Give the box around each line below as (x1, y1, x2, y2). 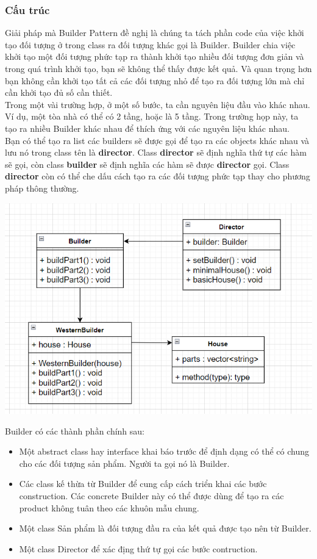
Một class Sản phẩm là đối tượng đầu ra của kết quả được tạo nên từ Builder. (19, 522, 312, 535)
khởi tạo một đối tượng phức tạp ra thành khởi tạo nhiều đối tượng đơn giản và (5, 50, 304, 63)
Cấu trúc (5, 2, 50, 17)
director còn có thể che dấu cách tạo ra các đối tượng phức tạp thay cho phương (5, 170, 310, 182)
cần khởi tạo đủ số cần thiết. (5, 86, 113, 99)
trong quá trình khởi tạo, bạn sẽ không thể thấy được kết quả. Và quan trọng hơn (5, 62, 312, 74)
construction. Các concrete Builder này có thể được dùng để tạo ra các (19, 489, 284, 502)
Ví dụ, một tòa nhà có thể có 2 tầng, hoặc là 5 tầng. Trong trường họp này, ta (5, 110, 299, 123)
